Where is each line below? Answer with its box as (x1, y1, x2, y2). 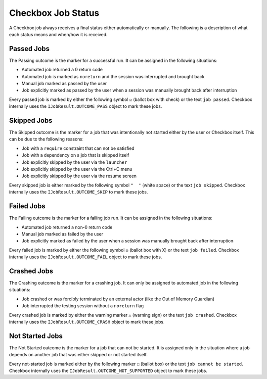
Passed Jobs (9, 45, 49, 53)
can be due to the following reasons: (9, 136, 84, 142)
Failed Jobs (9, 202, 45, 210)
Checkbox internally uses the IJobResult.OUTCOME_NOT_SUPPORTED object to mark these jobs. (9, 368, 208, 374)
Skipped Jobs (9, 116, 52, 125)
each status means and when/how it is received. (9, 31, 108, 37)
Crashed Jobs (9, 267, 53, 275)
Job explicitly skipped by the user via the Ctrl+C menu (21, 166, 133, 172)
